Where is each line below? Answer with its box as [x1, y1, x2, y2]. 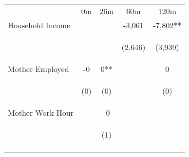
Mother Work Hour [8, 107, 74, 118]
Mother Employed [8, 63, 69, 74]
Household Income [8, 19, 71, 31]
